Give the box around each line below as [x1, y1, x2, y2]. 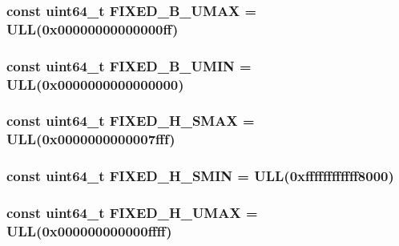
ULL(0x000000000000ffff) [6, 220, 172, 240]
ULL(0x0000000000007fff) [6, 129, 175, 149]
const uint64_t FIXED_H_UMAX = [6, 203, 258, 223]
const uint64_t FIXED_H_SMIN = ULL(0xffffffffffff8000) [6, 166, 394, 186]
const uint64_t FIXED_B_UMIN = [6, 55, 252, 75]
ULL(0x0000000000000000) [6, 74, 184, 94]
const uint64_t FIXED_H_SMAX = [6, 111, 255, 131]
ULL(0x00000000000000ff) [6, 18, 179, 38]
